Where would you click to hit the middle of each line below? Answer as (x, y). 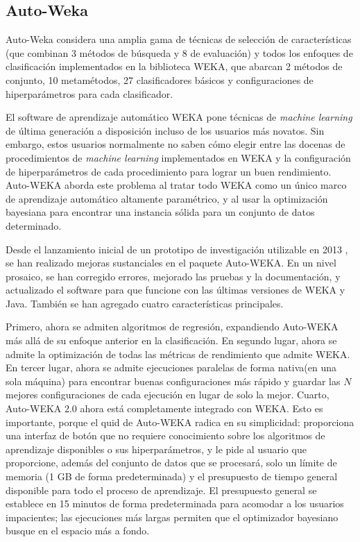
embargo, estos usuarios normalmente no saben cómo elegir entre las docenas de (175, 144)
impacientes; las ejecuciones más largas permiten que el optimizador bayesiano (172, 517)
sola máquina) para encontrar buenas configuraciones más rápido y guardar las (173, 381)
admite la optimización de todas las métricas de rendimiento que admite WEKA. (178, 354)
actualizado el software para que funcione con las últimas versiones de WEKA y (175, 290)
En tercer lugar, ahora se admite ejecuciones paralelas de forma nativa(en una (171, 367)
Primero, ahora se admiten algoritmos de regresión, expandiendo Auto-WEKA (172, 327)
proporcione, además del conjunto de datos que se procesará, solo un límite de (171, 463)
